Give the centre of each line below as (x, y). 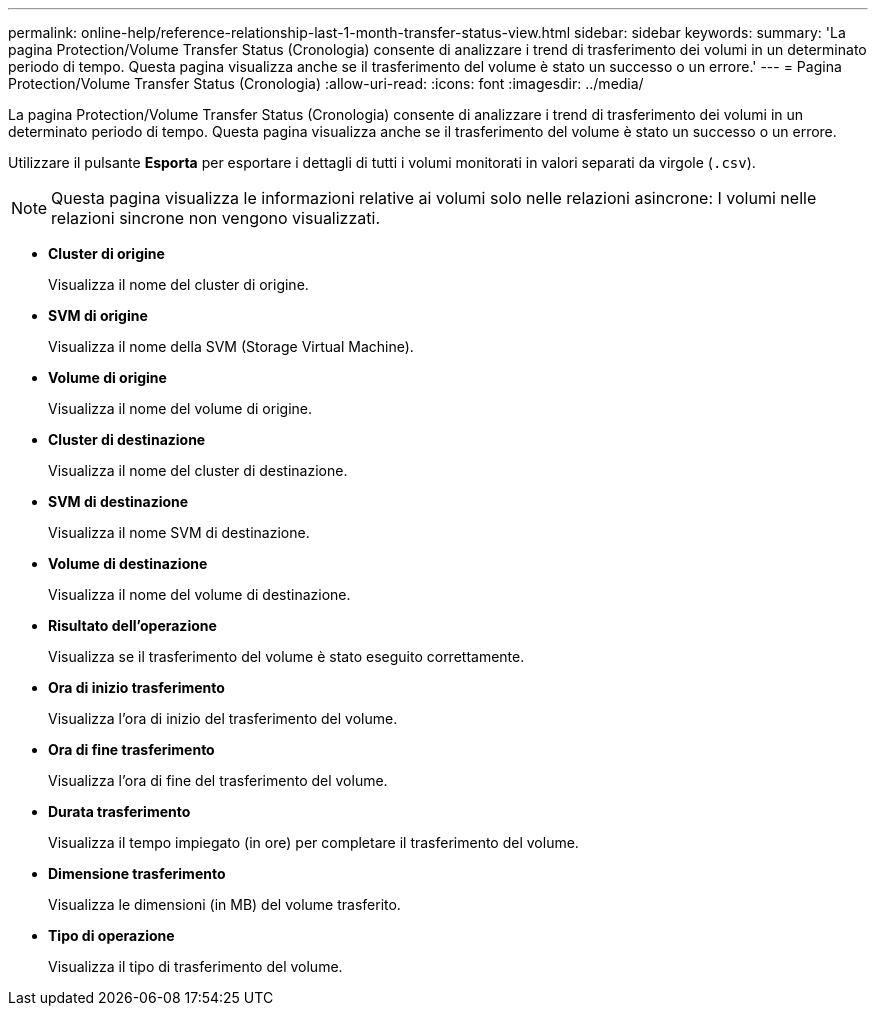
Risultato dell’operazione (132, 625)
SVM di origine (98, 315)
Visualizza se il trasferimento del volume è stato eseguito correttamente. (286, 656)
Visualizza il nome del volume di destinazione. (199, 594)
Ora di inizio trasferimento (136, 687)
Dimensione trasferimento (137, 873)
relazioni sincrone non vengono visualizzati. (215, 218)
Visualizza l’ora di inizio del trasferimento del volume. (223, 718)
